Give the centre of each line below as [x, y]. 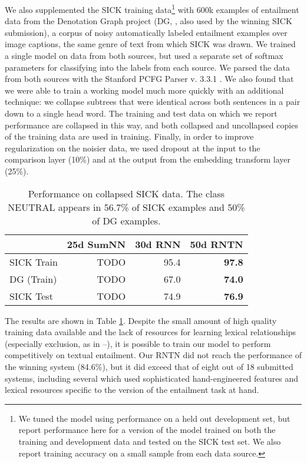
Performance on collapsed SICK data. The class [126, 193]
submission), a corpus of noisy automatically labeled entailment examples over [146, 32]
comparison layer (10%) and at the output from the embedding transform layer [148, 159]
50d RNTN [217, 244]
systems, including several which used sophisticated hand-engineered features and [152, 378]
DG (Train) [33, 279]
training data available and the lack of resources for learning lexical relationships [151, 332]
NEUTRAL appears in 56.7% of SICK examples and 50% [126, 207]
